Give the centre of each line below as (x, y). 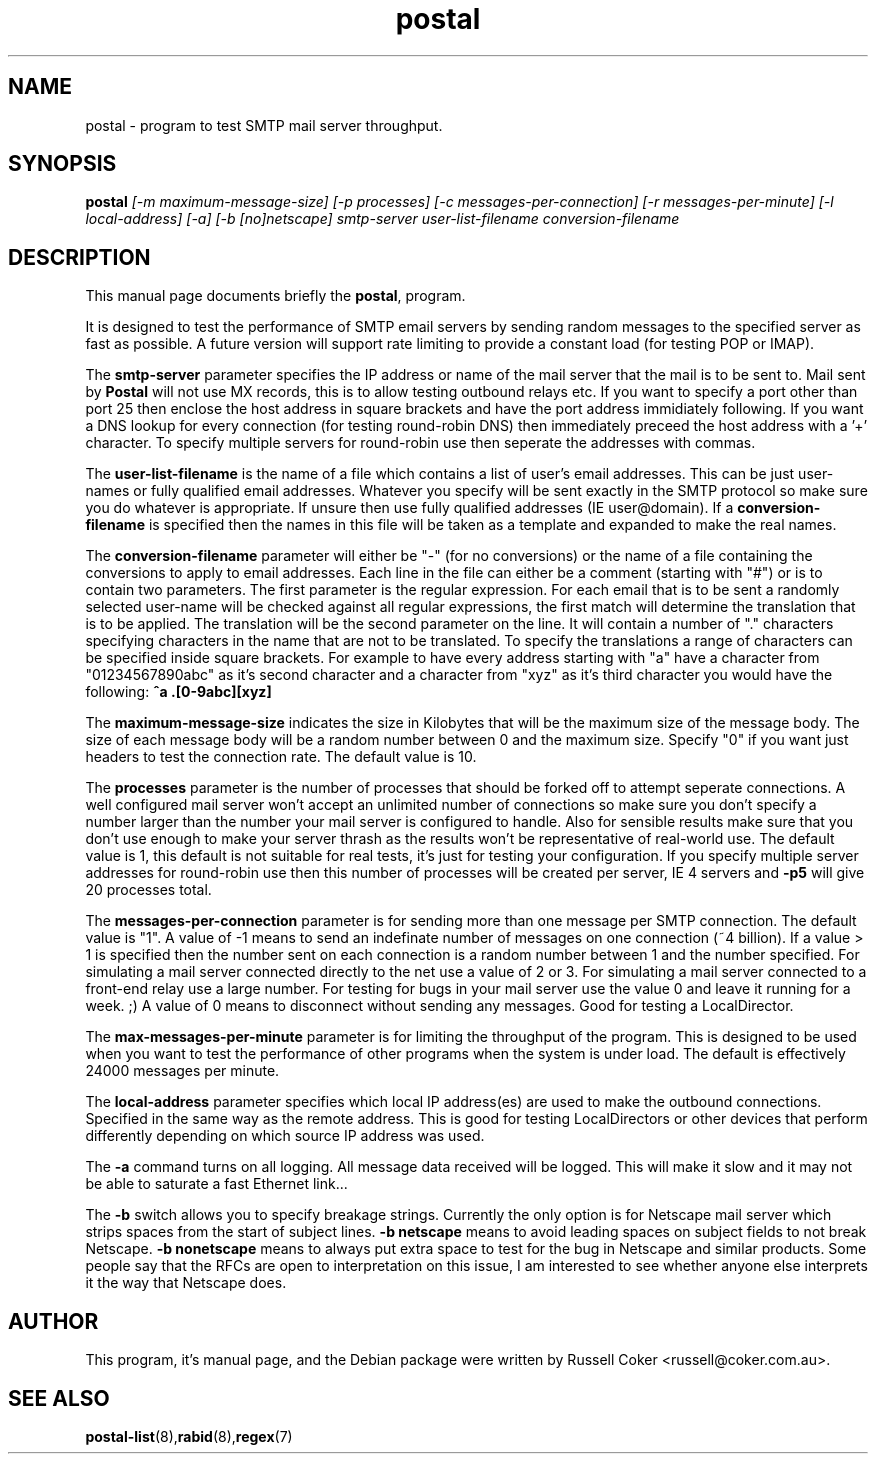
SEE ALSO (59, 1398)
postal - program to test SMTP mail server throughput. (264, 125)
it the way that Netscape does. (186, 1283)
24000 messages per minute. (182, 1071)
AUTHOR (53, 1321)
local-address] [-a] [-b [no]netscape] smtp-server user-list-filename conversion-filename (382, 219)
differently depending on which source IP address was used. (285, 1136)
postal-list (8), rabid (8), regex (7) (189, 1436)
